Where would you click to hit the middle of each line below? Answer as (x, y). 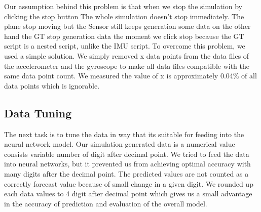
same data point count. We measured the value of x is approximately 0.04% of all (130, 76)
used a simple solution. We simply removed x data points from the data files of (127, 55)
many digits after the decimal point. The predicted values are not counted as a (126, 173)
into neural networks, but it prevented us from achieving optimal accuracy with (127, 164)
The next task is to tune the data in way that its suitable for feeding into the (124, 134)
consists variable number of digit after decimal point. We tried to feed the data (127, 154)
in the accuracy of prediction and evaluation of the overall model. (106, 203)
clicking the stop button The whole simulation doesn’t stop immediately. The (124, 16)
